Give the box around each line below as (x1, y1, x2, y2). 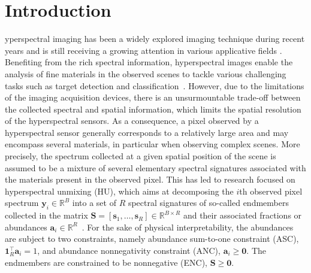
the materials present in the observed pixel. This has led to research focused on (5, 173, 295, 186)
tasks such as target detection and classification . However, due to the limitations (5, 79, 304, 92)
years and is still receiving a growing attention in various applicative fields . (5, 44, 282, 56)
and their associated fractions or (183, 209, 302, 222)
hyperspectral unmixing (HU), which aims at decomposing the (5, 184, 234, 197)
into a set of (72, 196, 116, 209)
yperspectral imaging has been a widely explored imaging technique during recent (5, 32, 305, 45)
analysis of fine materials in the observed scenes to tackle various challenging (5, 67, 286, 80)
